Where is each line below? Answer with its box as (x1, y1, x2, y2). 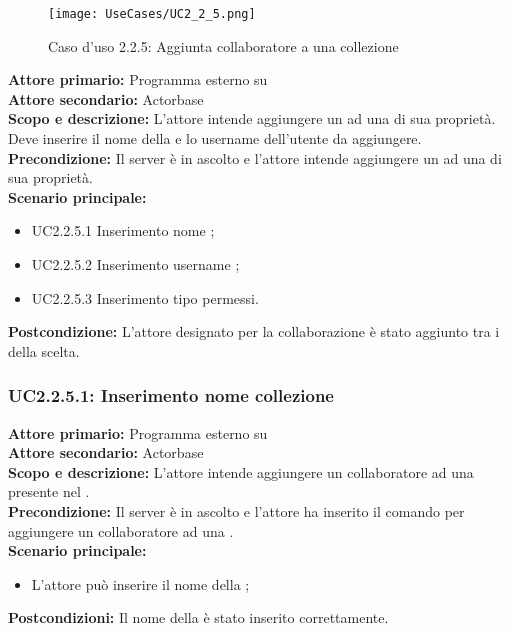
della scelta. (8, 340, 80, 361)
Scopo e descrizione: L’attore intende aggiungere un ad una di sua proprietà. (8, 108, 496, 129)
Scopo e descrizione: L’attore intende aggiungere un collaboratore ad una (8, 461, 474, 482)
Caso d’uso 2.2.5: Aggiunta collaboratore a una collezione (48, 35, 399, 56)
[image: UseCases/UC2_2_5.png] (48, 7, 256, 21)
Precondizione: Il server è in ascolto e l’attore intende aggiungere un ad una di (8, 147, 502, 168)
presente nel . (8, 481, 90, 502)
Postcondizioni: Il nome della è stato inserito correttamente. (8, 607, 389, 628)
